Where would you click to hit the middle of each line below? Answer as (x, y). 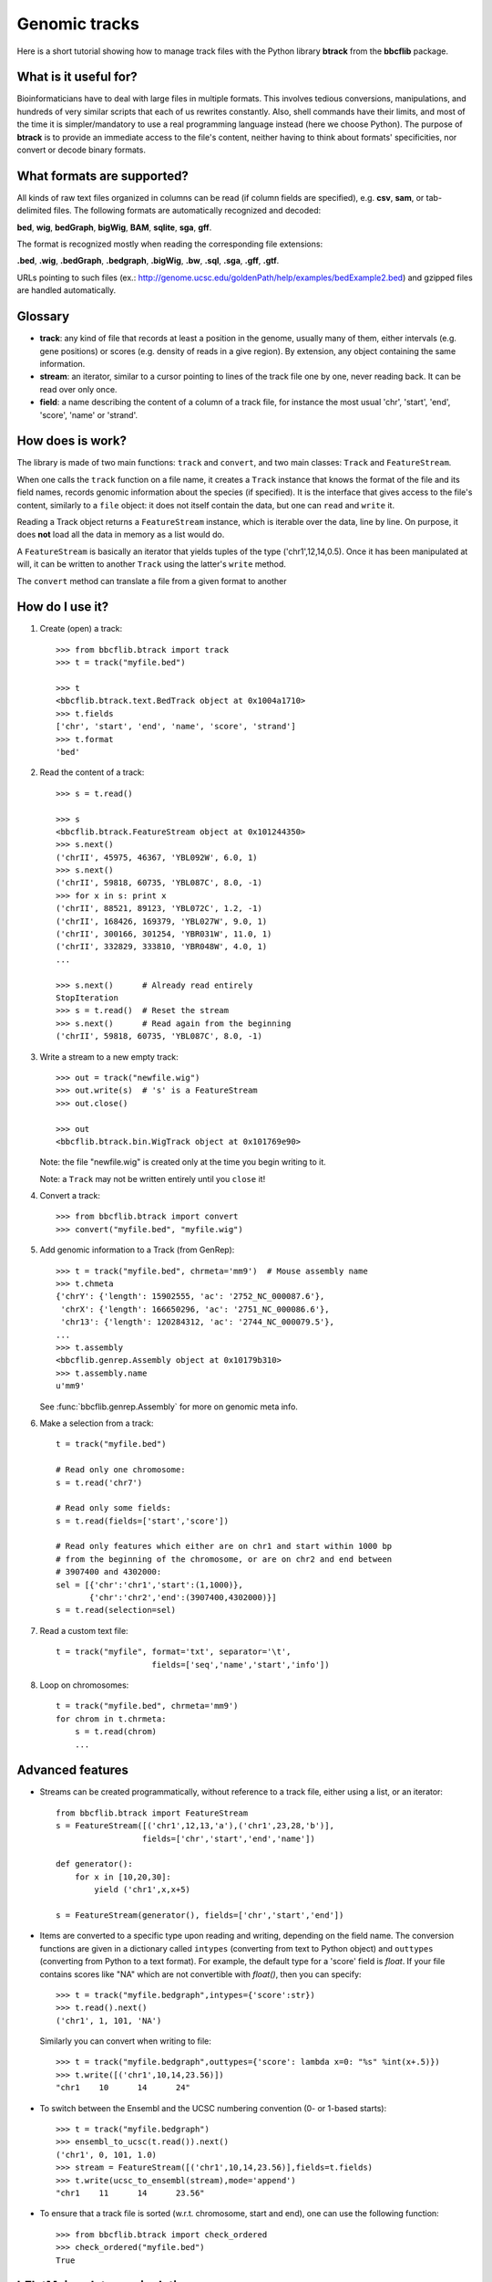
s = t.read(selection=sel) (116, 1610)
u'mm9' (71, 1386)
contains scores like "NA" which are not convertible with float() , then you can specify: (200, 1974)
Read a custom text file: (84, 1630)
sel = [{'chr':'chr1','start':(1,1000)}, (149, 1585)
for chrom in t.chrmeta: (111, 1719)
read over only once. (78, 389)
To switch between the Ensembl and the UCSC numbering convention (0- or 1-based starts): (213, 2108)
